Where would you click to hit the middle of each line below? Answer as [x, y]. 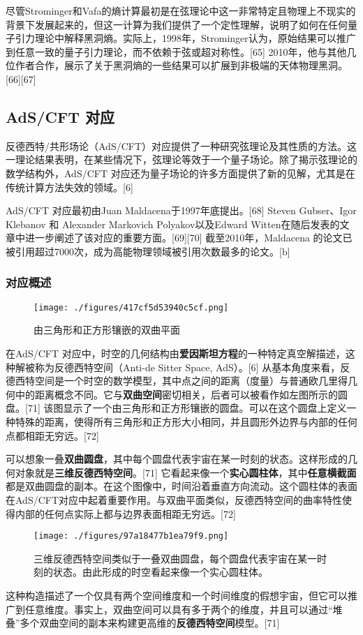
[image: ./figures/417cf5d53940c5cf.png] [131, 307]
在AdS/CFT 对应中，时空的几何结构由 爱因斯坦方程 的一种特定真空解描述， [176, 353]
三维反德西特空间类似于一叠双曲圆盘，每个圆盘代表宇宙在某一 [175, 558]
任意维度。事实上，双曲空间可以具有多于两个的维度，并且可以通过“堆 [184, 609]
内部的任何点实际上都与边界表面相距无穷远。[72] [125, 513]
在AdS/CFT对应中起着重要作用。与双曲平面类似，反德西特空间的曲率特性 [174, 499]
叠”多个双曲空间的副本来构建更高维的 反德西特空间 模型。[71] [143, 623]
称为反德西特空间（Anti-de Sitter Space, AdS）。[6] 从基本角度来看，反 [192, 367]
